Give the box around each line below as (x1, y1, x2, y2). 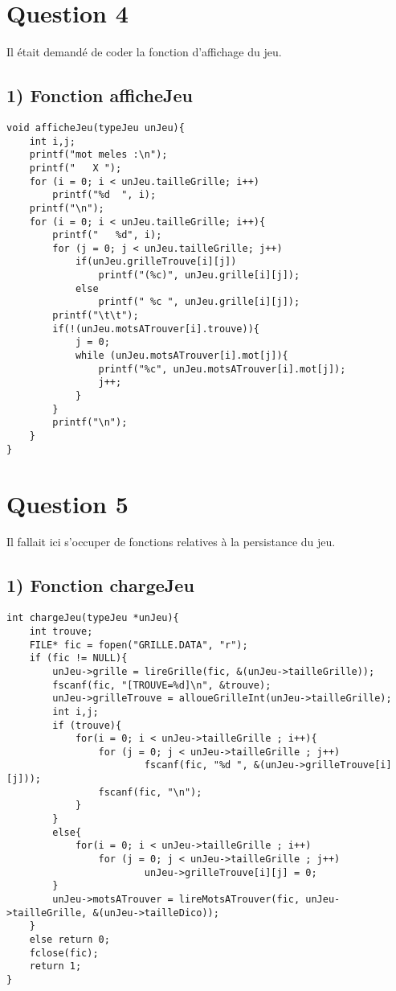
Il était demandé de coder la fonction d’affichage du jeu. (6, 43, 282, 60)
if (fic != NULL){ (29, 652, 128, 664)
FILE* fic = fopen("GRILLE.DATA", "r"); (29, 639, 248, 651)
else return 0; (29, 934, 110, 945)
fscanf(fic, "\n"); (98, 786, 202, 798)
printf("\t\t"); (52, 310, 139, 322)
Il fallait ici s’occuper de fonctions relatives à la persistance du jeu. (6, 533, 336, 550)
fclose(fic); (29, 947, 99, 959)
